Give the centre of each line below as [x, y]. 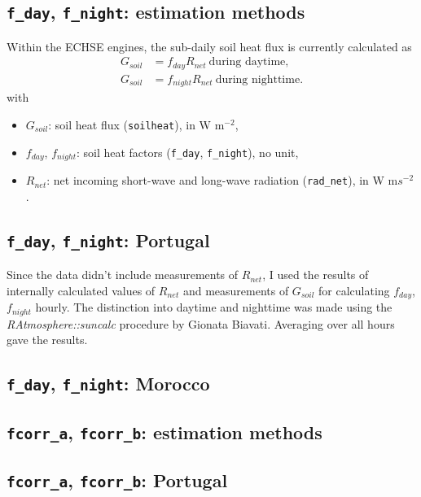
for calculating [354, 290]
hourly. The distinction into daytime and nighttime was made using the [214, 307]
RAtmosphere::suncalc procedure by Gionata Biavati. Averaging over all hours [201, 323]
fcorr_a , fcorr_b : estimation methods [164, 432]
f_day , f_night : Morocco [108, 384]
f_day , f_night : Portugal [108, 240]
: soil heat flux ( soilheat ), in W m [136, 124]
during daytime [247, 62]
